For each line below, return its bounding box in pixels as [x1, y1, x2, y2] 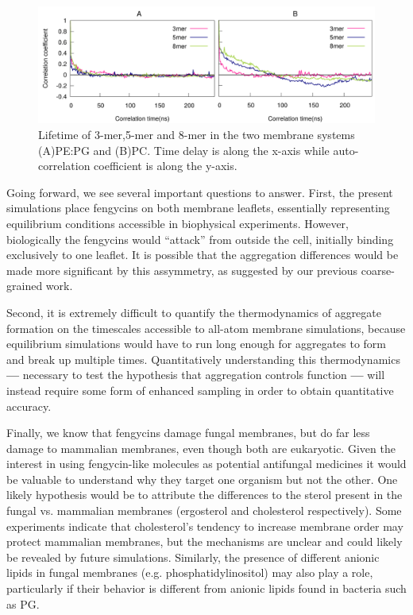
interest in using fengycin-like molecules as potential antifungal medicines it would [6, 455, 407, 472]
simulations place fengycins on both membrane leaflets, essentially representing [6, 199, 390, 216]
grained [6, 277, 43, 294]
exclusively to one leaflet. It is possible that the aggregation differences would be [6, 246, 399, 263]
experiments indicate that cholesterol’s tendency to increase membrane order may [6, 517, 403, 534]
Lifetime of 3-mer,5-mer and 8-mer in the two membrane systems [38, 126, 355, 142]
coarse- [361, 261, 395, 278]
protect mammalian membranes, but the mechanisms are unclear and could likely [6, 533, 403, 550]
